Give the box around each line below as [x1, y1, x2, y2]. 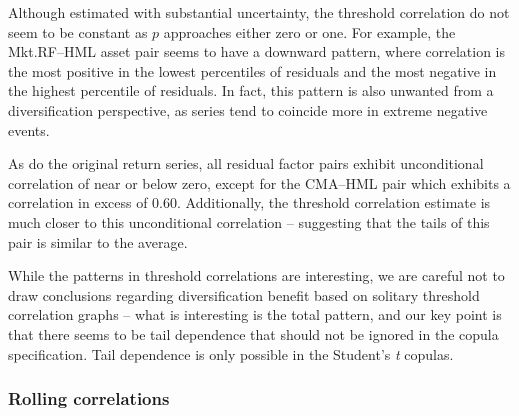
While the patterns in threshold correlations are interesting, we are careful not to [8, 265, 505, 286]
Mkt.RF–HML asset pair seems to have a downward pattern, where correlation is [8, 41, 505, 62]
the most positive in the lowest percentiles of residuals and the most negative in [8, 60, 497, 81]
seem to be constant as [8, 21, 148, 42]
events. [8, 119, 50, 140]
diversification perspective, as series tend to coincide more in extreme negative [8, 99, 488, 120]
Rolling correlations [8, 386, 170, 411]
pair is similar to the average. [8, 231, 188, 252]
